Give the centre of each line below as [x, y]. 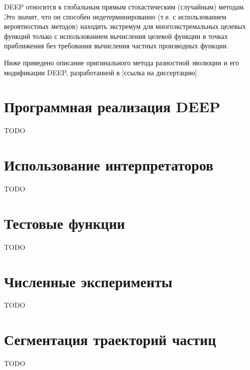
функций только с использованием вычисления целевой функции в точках [116, 36]
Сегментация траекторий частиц [110, 339]
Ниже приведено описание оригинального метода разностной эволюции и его [122, 62]
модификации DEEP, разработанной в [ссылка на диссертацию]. [102, 72]
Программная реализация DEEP [112, 106]
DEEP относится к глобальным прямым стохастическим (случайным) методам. [125, 6]
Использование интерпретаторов [109, 165]
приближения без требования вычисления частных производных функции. [116, 46]
